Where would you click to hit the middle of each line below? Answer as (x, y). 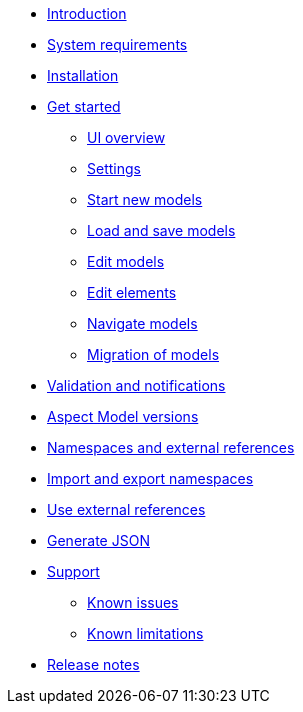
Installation (83, 75)
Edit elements (132, 292)
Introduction (87, 13)
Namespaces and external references (171, 447)
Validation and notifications (136, 385)
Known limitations (145, 633)
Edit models (126, 261)
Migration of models (153, 354)
